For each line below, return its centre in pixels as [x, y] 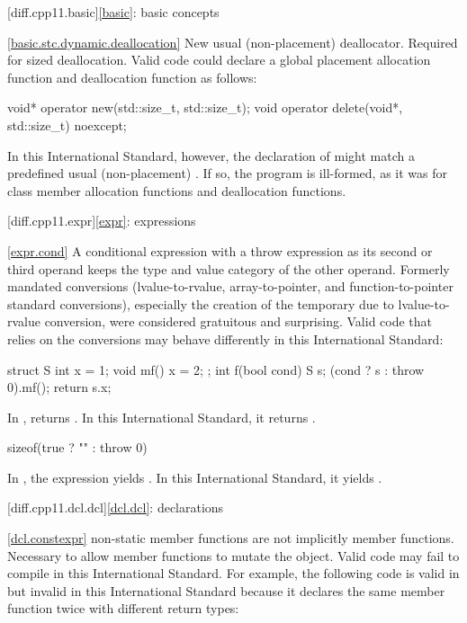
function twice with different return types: [123, 608]
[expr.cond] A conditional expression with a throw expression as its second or [220, 250]
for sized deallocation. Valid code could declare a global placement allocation [219, 60]
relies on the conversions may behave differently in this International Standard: [225, 338]
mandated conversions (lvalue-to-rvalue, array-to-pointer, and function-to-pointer [230, 286]
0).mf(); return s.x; [59, 387]
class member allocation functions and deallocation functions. [177, 190]
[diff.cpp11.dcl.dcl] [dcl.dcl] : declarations [116, 507]
